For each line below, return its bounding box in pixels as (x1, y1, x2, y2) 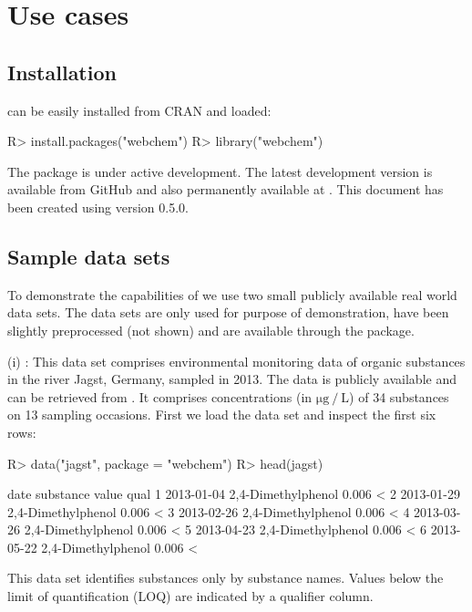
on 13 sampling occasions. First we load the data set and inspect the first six (7, 405, 436, 424)
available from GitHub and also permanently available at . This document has (7, 180, 444, 199)
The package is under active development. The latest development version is (7, 161, 433, 181)
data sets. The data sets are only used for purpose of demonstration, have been (7, 303, 449, 322)
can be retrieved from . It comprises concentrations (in (7, 387, 313, 406)
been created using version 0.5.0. (7, 197, 189, 216)
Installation (7, 57, 117, 86)
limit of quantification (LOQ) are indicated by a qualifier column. (7, 586, 374, 606)
